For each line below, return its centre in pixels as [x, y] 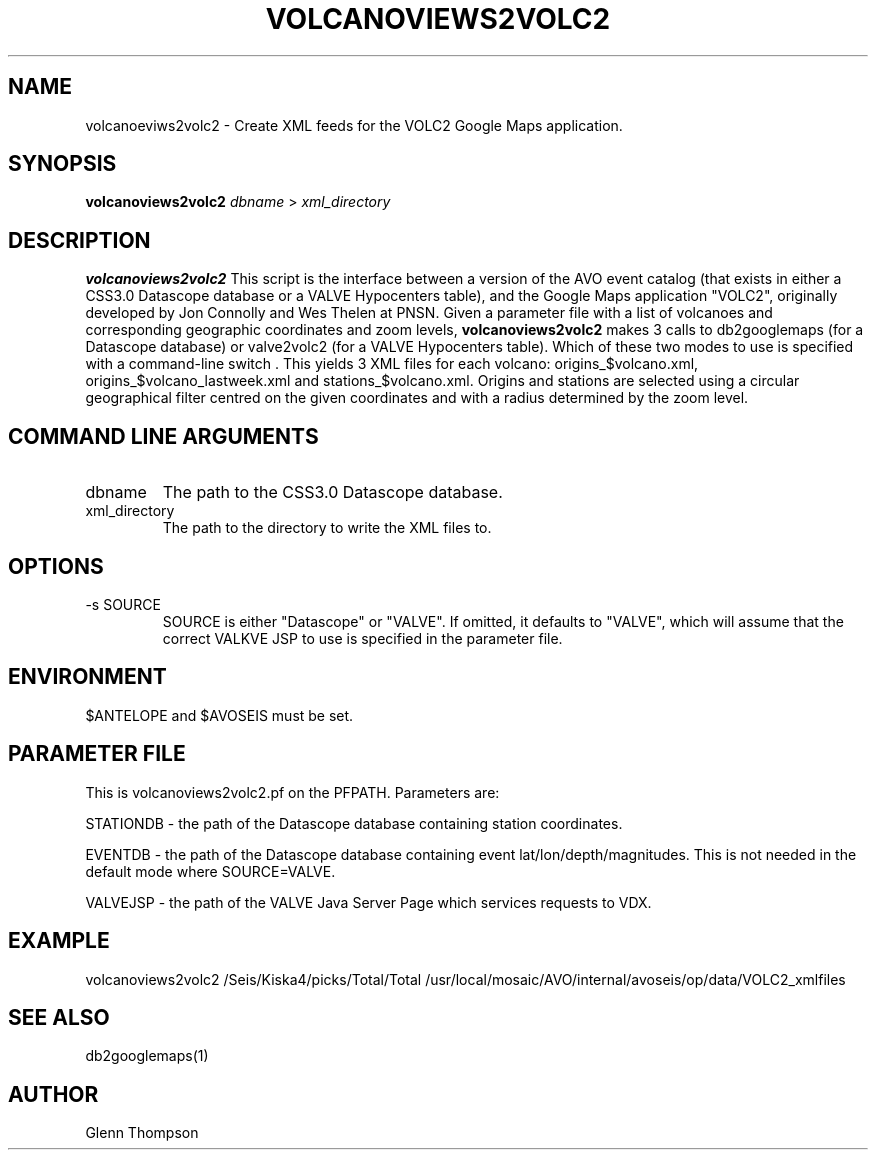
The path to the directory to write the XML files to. [327, 528]
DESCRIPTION [79, 240]
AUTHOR [53, 1094]
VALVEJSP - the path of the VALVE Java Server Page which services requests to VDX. [368, 902]
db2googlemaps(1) [147, 1056]
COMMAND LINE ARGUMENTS [163, 436]
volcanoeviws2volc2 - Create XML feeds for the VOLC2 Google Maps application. [354, 125]
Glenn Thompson [142, 1133]
